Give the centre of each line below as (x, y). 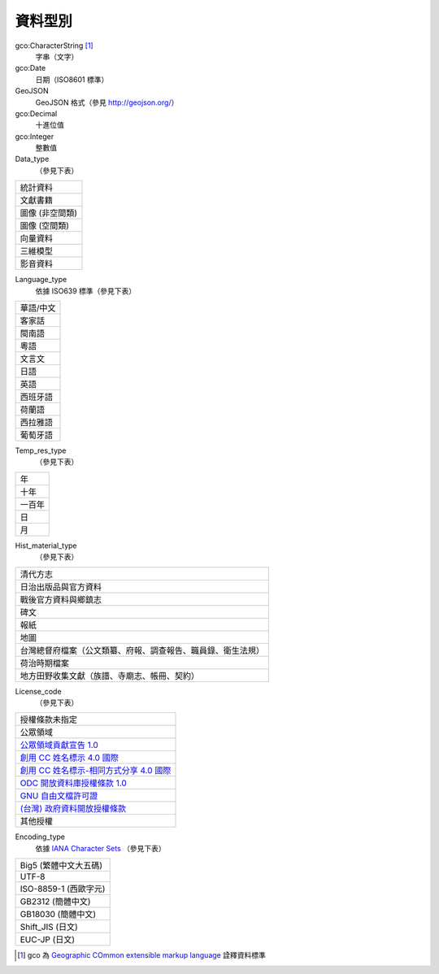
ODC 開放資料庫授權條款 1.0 (74, 783)
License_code (38, 691)
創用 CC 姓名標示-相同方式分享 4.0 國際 (96, 771)
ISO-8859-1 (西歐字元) (63, 889)
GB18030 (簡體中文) (58, 915)
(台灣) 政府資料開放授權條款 (73, 809)
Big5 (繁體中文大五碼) (61, 866)
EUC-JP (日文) (48, 940)
